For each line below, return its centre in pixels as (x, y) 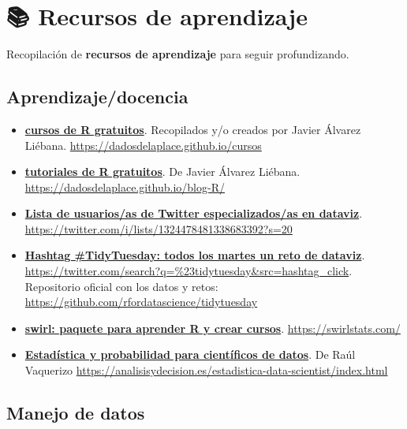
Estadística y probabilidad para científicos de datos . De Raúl (190, 354)
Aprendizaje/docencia (97, 97)
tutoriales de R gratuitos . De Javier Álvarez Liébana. (162, 172)
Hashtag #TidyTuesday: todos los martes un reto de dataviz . (195, 255)
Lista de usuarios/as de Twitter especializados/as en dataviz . (194, 213)
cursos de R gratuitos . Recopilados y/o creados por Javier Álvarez (193, 129)
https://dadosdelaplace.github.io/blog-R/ (125, 187)
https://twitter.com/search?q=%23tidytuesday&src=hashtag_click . (189, 271)
